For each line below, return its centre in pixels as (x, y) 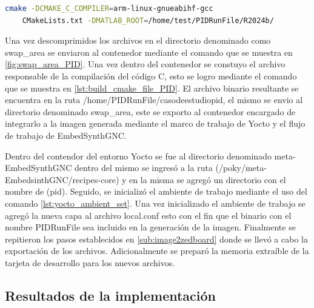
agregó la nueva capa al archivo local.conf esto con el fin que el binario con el (148, 215)
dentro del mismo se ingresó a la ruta (144, 168)
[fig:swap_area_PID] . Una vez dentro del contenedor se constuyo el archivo (145, 64)
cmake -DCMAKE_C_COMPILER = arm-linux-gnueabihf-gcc (109, 8)
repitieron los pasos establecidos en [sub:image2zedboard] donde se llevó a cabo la (156, 239)
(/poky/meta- (241, 168)
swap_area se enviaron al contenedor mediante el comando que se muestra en (149, 52)
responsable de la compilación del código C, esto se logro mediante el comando (151, 75)
